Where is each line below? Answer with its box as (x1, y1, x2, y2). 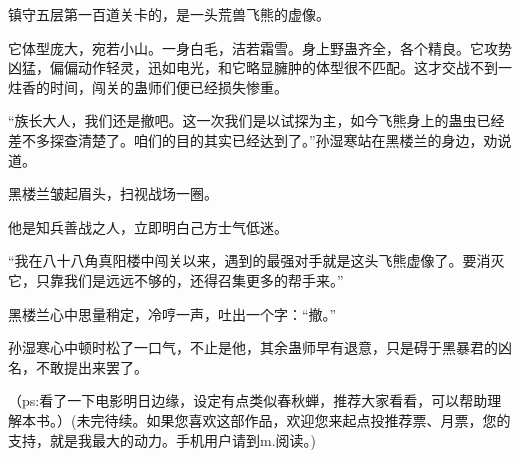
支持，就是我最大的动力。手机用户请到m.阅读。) (8, 429, 316, 450)
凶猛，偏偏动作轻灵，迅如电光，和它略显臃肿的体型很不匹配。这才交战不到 (8, 57, 498, 78)
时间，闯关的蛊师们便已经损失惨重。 (49, 76, 288, 97)
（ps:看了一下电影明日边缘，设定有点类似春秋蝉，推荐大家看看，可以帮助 (8, 390, 488, 411)
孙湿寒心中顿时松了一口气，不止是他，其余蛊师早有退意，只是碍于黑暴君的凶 (8, 337, 512, 358)
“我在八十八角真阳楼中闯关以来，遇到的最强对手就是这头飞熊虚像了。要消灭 (8, 250, 505, 271)
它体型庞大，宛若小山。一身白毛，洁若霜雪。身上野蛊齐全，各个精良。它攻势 (8, 37, 512, 58)
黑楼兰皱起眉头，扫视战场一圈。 (8, 183, 218, 204)
